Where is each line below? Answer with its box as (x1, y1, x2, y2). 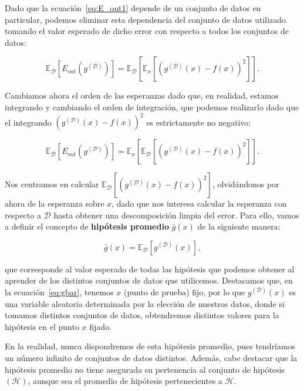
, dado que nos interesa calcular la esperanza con (112, 197, 287, 210)
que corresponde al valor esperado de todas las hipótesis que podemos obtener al (5, 262, 295, 275)
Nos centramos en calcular (5, 178, 99, 190)
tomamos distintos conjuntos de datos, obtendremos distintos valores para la (5, 309, 279, 321)
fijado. (89, 320, 112, 332)
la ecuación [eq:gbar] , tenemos (5, 286, 114, 298)
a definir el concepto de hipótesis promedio (5, 220, 169, 232)
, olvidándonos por (212, 178, 279, 190)
